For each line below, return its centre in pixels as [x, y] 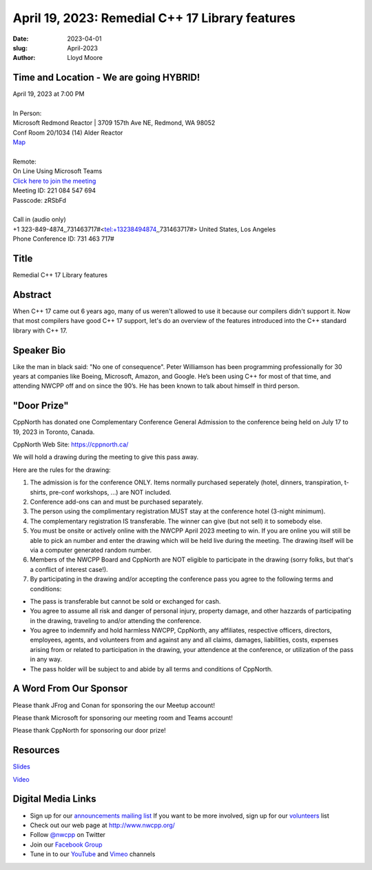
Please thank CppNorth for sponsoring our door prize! [90, 731]
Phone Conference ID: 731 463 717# [64, 239]
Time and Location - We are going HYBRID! [106, 78]
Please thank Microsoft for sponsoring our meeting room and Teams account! [123, 718]
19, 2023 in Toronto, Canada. [54, 432]
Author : [24, 58]
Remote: [25, 161]
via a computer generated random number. [91, 550]
